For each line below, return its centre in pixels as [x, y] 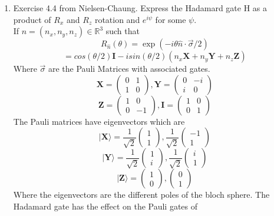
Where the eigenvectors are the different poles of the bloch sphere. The [141, 195]
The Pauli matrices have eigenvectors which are [99, 121]
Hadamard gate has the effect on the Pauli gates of [105, 206]
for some [171, 19]
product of [32, 19]
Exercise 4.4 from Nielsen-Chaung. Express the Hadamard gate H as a [140, 8]
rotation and [117, 19]
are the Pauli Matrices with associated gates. [129, 69]
